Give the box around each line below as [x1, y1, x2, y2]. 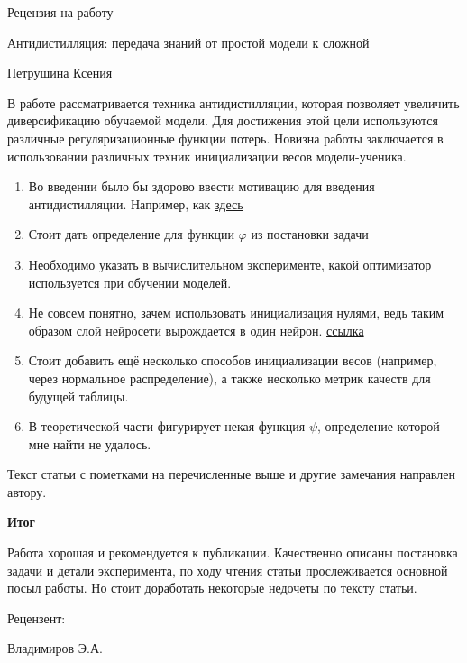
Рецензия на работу [7, 3, 114, 21]
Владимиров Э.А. [7, 639, 103, 658]
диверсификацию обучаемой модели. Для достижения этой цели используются [7, 111, 438, 130]
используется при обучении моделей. [28, 272, 232, 291]
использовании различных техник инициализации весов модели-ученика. [7, 146, 407, 165]
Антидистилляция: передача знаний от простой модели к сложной [7, 32, 370, 51]
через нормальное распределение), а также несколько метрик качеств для [28, 368, 431, 387]
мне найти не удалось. [28, 434, 151, 453]
